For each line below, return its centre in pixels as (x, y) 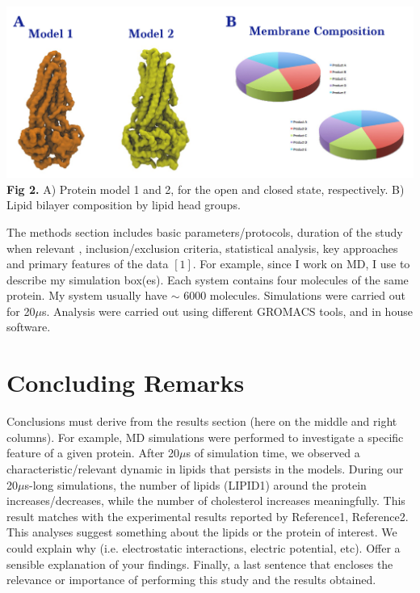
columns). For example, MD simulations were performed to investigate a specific (205, 437)
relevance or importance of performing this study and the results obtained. (191, 580)
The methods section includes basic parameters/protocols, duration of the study (205, 231)
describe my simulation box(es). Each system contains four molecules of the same (208, 279)
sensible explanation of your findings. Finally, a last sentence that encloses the (200, 564)
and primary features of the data (88, 264)
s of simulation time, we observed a (273, 453)
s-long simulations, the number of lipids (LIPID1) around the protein (195, 484)
